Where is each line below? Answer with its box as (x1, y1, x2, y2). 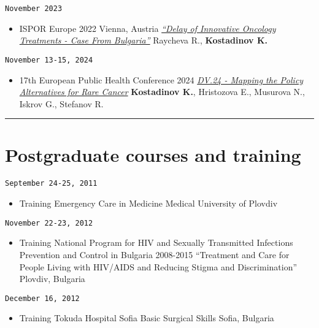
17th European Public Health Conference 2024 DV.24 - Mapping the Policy (19, 73, 304, 86)
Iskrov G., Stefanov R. (19, 97, 104, 110)
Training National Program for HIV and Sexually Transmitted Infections (19, 236, 293, 249)
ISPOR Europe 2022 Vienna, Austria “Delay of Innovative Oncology (19, 21, 276, 34)
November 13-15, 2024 (5, 55, 93, 64)
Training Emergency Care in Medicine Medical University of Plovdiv (19, 197, 278, 210)
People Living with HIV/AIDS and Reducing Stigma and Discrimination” (19, 260, 298, 273)
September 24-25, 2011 (5, 179, 98, 188)
